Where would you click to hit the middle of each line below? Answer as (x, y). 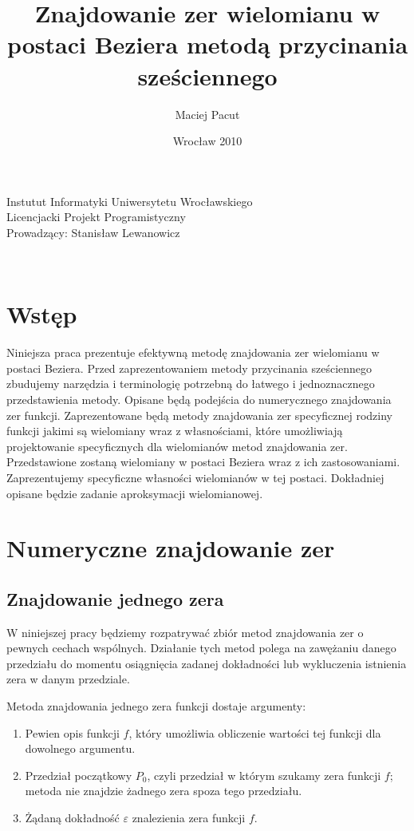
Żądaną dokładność (72, 818)
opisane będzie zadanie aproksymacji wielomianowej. (135, 493)
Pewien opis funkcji (72, 732)
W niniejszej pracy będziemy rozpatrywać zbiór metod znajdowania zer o (185, 632)
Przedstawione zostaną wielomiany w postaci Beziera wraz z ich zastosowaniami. (203, 462)
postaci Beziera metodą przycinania (207, 44)
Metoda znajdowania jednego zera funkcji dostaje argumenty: (156, 706)
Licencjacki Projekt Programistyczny (96, 217)
